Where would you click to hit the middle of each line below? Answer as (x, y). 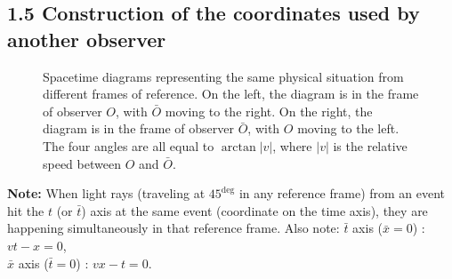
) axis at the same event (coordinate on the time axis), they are (254, 210)
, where (292, 145)
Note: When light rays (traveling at (106, 193)
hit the (26, 210)
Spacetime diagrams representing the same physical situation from (223, 76)
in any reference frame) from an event (342, 193)
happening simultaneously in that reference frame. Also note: (174, 228)
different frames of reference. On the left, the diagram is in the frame (231, 94)
